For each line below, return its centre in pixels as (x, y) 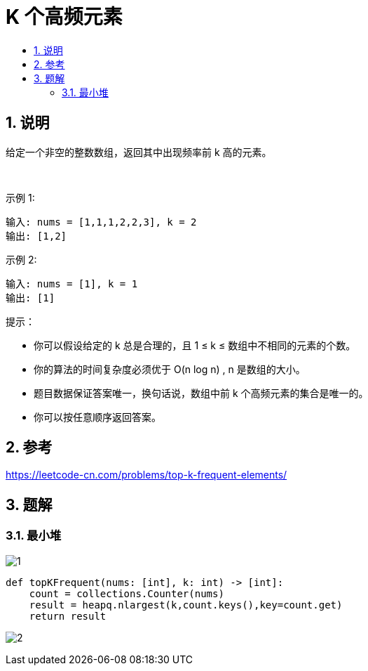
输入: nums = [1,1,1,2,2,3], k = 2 (101, 222)
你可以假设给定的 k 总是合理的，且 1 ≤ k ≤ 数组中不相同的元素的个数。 (195, 345)
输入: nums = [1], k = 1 (72, 284)
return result (68, 616)
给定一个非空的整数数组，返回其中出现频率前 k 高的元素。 (139, 152)
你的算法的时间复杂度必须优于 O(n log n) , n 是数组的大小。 (170, 369)
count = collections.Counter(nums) (127, 593)
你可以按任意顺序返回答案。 (97, 417)
